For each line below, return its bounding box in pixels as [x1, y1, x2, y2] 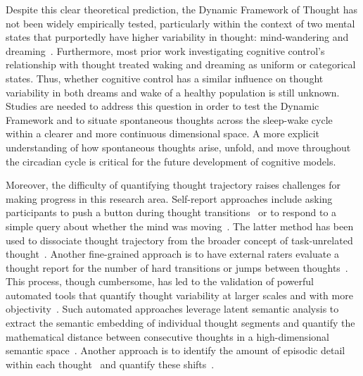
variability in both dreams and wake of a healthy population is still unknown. [6, 84, 340, 99]
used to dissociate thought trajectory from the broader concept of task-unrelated [6, 232, 353, 247]
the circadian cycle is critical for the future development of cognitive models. [6, 153, 336, 168]
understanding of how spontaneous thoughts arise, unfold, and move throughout [6, 139, 351, 154]
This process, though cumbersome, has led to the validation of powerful [6, 274, 314, 289]
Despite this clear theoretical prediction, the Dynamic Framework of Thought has [6, 2, 357, 16]
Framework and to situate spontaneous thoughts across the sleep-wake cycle [6, 112, 333, 127]
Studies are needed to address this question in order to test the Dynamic [6, 99, 319, 113]
